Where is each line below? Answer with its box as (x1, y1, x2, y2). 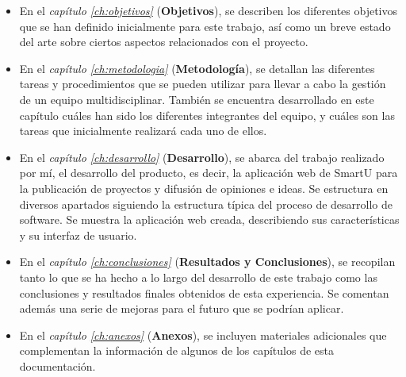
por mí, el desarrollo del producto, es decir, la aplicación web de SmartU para (19, 164, 398, 181)
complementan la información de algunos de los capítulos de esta (19, 342, 335, 359)
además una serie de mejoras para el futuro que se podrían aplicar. (19, 300, 344, 317)
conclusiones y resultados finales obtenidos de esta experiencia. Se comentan (19, 284, 389, 301)
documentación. (19, 357, 96, 374)
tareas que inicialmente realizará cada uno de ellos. (19, 122, 267, 139)
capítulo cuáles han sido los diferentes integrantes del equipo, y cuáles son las (19, 106, 395, 123)
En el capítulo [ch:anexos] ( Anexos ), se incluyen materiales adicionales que (19, 326, 387, 343)
